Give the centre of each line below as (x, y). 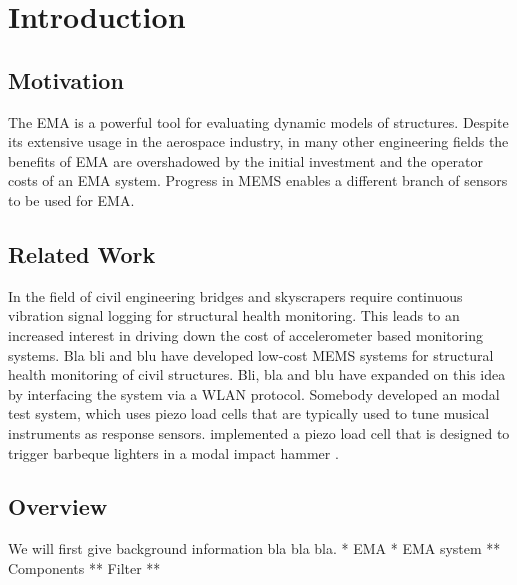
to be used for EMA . (71, 199)
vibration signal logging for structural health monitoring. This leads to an (234, 315)
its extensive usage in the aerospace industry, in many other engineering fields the (258, 141)
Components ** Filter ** (84, 567)
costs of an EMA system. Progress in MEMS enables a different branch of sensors (258, 180)
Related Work (82, 253)
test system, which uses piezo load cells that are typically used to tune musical (249, 413)
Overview (58, 506)
